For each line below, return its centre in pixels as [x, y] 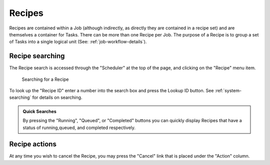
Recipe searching [37, 56]
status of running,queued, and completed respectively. [79, 128]
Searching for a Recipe [45, 79]
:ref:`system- [228, 91]
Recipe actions [33, 144]
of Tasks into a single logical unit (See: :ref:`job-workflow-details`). [78, 42]
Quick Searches [40, 111]
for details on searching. [57, 98]
